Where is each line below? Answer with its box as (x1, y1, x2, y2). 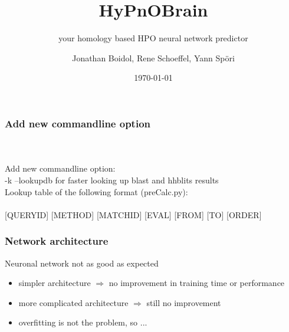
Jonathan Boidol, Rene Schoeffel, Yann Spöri (72, 51, 235, 64)
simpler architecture (18, 277, 91, 289)
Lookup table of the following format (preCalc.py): (5, 185, 188, 198)
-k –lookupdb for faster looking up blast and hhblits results (5, 173, 219, 186)
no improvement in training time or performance (109, 277, 285, 289)
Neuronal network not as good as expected (5, 257, 159, 269)
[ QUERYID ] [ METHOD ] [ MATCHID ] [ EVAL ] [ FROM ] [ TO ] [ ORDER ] (5, 208, 262, 221)
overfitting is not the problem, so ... (18, 316, 147, 328)
